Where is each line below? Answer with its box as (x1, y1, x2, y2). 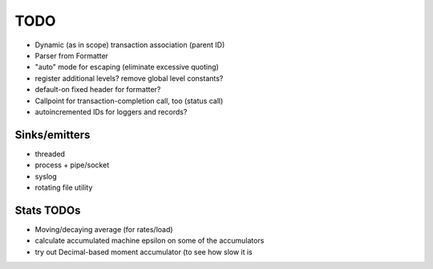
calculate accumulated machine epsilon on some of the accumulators (34, 236, 265, 246)
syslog (34, 171, 58, 181)
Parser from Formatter (34, 50, 108, 60)
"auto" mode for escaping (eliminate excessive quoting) (34, 62, 220, 72)
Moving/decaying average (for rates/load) (34, 224, 173, 234)
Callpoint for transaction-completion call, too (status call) (34, 96, 224, 106)
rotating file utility (34, 183, 93, 192)
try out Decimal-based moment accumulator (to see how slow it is (34, 247, 253, 256)
